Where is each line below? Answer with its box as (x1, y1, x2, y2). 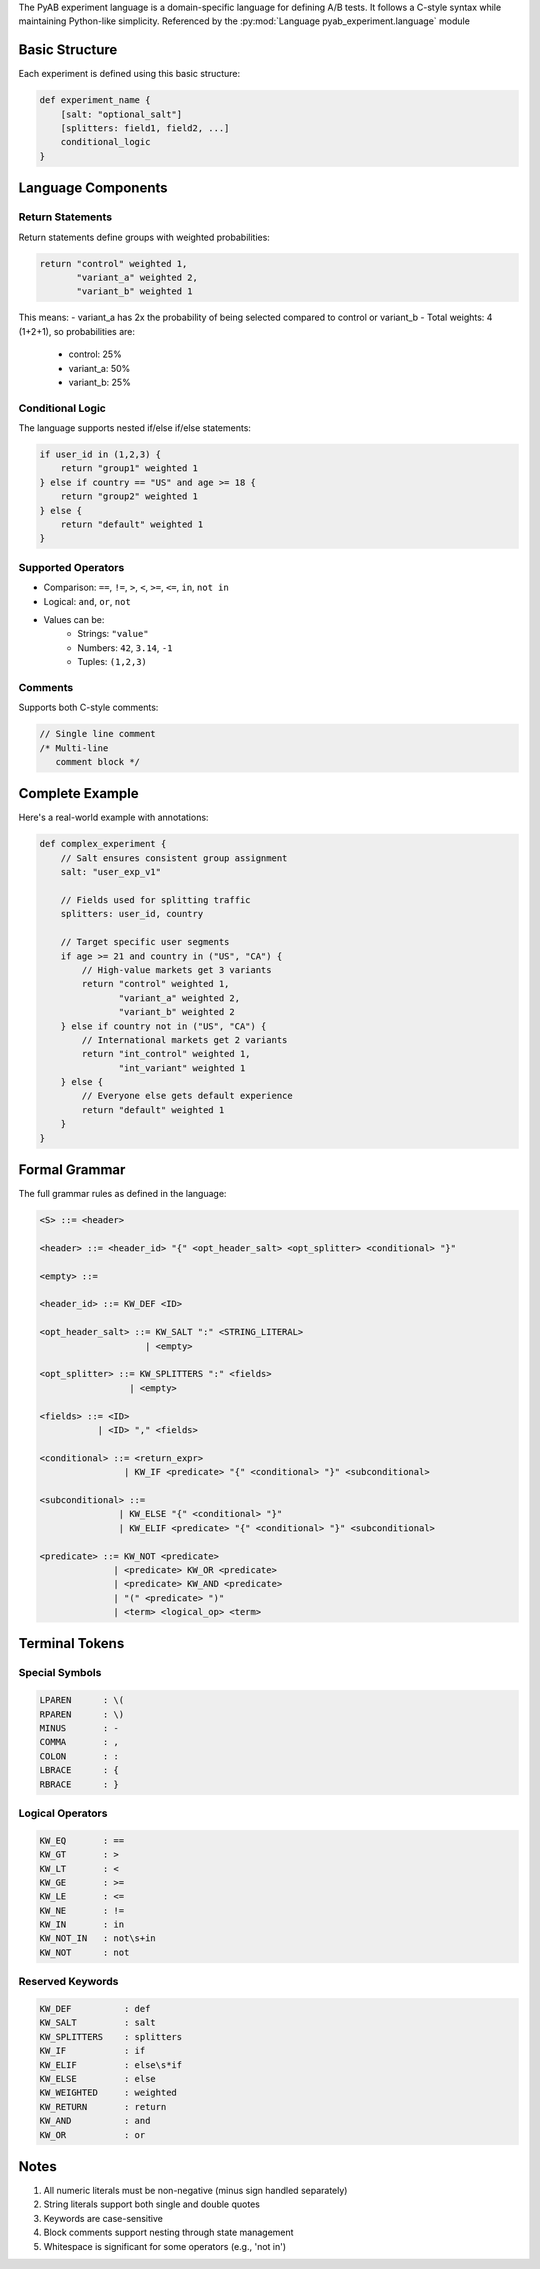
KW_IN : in (39, 1919, 125, 1930)
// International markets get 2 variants (81, 1034, 288, 1045)
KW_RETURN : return (39, 2101, 167, 2112)
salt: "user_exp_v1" (60, 866, 162, 878)
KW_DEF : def (39, 2003, 151, 2014)
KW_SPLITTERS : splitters (39, 2031, 183, 2042)
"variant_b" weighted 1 (76, 286, 194, 297)
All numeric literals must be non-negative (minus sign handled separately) (43, 2185, 348, 2196)
